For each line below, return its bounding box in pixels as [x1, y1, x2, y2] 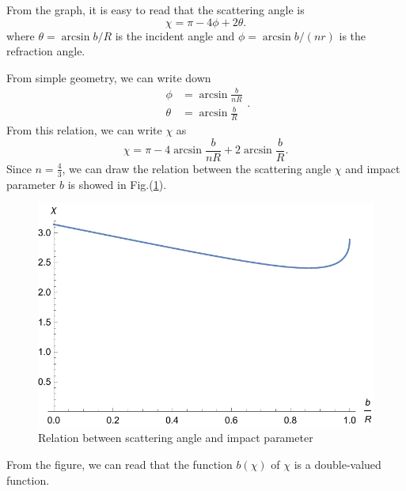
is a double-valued [294, 456, 381, 473]
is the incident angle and [115, 27, 235, 43]
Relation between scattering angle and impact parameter [38, 429, 313, 446]
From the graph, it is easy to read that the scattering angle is [6, 2, 305, 17]
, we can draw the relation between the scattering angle [62, 160, 332, 176]
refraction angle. [6, 43, 85, 59]
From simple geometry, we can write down [6, 69, 211, 85]
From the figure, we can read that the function [6, 456, 233, 473]
